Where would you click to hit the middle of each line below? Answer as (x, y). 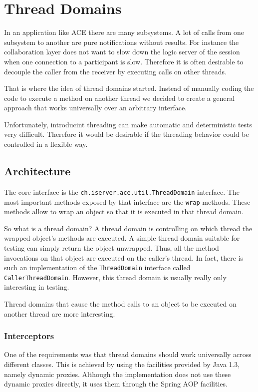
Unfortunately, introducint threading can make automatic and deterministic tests (128, 124)
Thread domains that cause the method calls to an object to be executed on (120, 304)
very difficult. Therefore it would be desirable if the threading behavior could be (127, 134)
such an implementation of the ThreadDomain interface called (97, 267)
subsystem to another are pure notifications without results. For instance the (122, 42)
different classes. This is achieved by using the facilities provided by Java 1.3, (122, 364)
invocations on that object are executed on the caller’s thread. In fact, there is (124, 257)
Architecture (37, 171)
